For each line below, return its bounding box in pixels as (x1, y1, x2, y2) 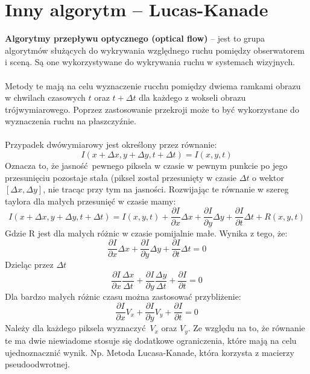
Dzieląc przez (5, 258, 54, 271)
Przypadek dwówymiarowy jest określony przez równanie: (5, 138, 217, 151)
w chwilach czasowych (5, 91, 86, 104)
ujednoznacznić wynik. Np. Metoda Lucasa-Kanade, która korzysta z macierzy (5, 346, 294, 358)
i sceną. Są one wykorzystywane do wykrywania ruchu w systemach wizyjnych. (5, 55, 296, 68)
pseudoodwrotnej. (5, 358, 70, 370)
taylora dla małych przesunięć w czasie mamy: (5, 194, 176, 207)
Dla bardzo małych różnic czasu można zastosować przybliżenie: (5, 290, 241, 302)
